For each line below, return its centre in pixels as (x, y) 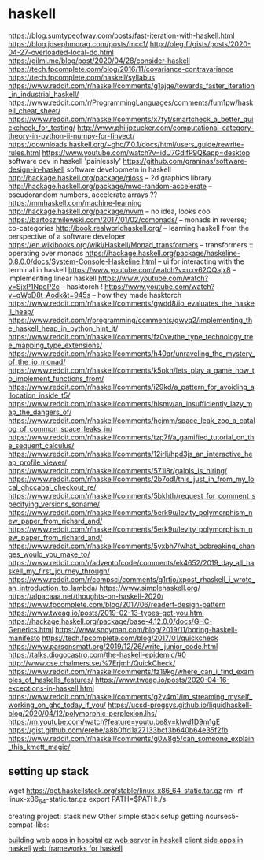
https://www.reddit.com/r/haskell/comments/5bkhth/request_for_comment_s (132, 495)
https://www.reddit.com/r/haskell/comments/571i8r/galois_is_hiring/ (118, 470)
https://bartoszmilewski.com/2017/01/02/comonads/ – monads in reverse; (128, 219)
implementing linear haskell (52, 278)
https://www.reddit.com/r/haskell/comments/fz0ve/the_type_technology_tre (131, 336)
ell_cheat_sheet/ (35, 110)
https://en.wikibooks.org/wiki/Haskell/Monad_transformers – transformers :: (131, 244)
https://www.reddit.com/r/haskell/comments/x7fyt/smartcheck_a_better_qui (131, 119)
